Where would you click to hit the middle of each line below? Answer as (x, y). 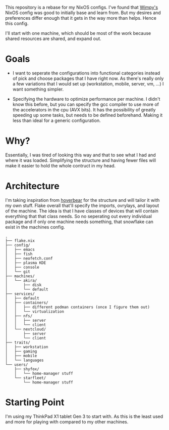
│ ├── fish (19, 254)
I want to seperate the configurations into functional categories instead (86, 73)
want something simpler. (38, 89)
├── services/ (20, 294)
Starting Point (35, 402)
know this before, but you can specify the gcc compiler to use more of (86, 104)
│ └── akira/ (21, 280)
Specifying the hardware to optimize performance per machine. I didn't (86, 99)
